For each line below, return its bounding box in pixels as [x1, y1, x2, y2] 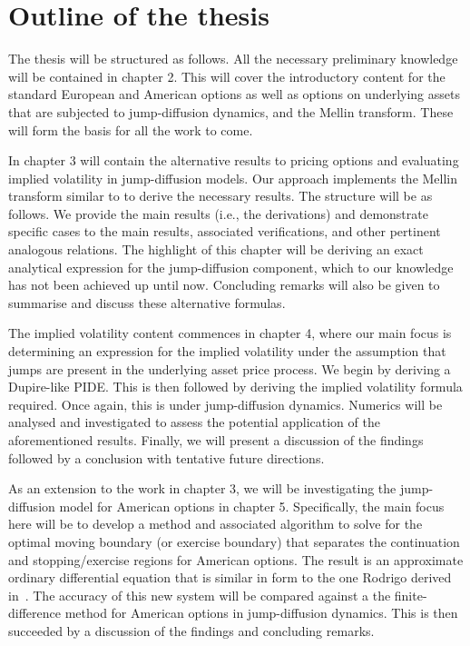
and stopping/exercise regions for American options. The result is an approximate [8, 550, 464, 569]
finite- [394, 585, 427, 604]
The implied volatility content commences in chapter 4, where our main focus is [8, 323, 452, 343]
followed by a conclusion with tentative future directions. [8, 448, 325, 467]
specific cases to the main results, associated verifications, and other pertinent [8, 222, 441, 241]
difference [8, 603, 61, 622]
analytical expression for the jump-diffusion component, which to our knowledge [8, 257, 454, 276]
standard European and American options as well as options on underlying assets [8, 84, 460, 104]
